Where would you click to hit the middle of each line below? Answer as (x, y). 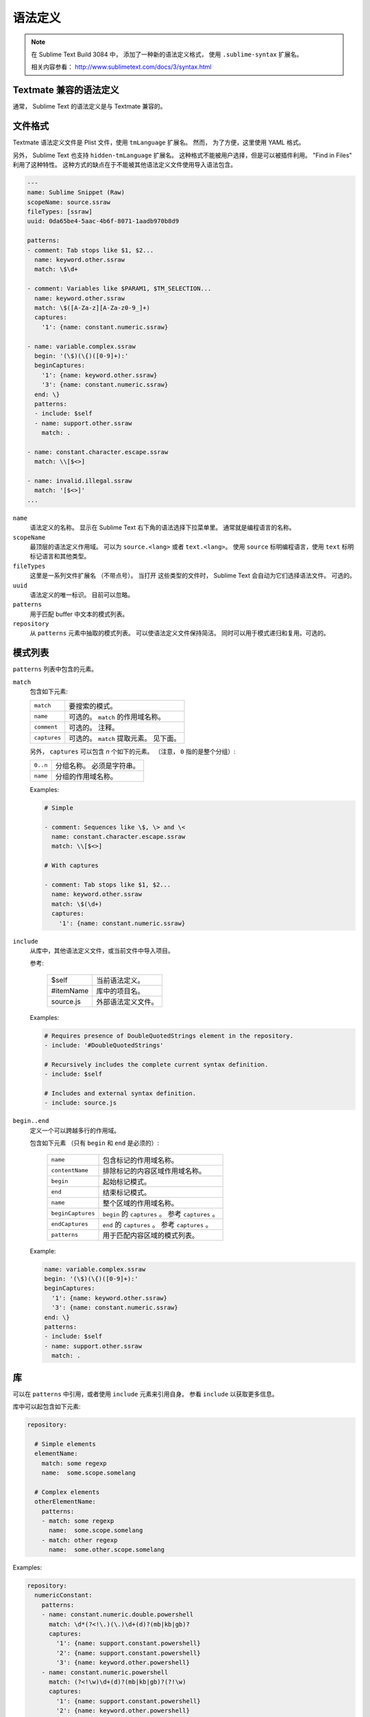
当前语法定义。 (121, 980)
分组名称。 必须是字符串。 (98, 766)
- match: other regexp (79, 1540)
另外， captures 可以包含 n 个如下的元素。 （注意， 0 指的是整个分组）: (133, 751)
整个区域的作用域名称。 (140, 1203)
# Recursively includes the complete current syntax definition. (156, 1064)
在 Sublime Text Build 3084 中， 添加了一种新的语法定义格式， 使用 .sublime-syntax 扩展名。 (167, 54)
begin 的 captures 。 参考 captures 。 (161, 1214)
